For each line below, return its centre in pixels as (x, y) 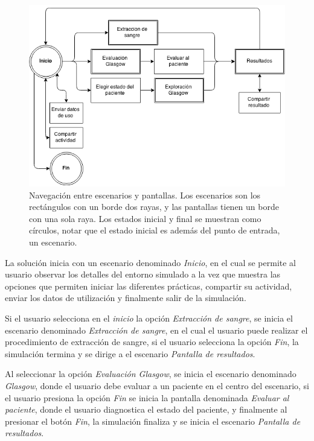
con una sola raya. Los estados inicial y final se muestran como (145, 218)
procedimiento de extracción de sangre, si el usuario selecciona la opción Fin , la (152, 342)
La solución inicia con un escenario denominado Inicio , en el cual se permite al (151, 262)
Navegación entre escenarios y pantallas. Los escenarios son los (145, 195)
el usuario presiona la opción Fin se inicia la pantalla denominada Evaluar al (147, 397)
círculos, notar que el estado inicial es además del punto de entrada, (155, 230)
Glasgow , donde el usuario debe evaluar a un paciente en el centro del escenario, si (157, 385)
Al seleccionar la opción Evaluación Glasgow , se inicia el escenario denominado (151, 374)
